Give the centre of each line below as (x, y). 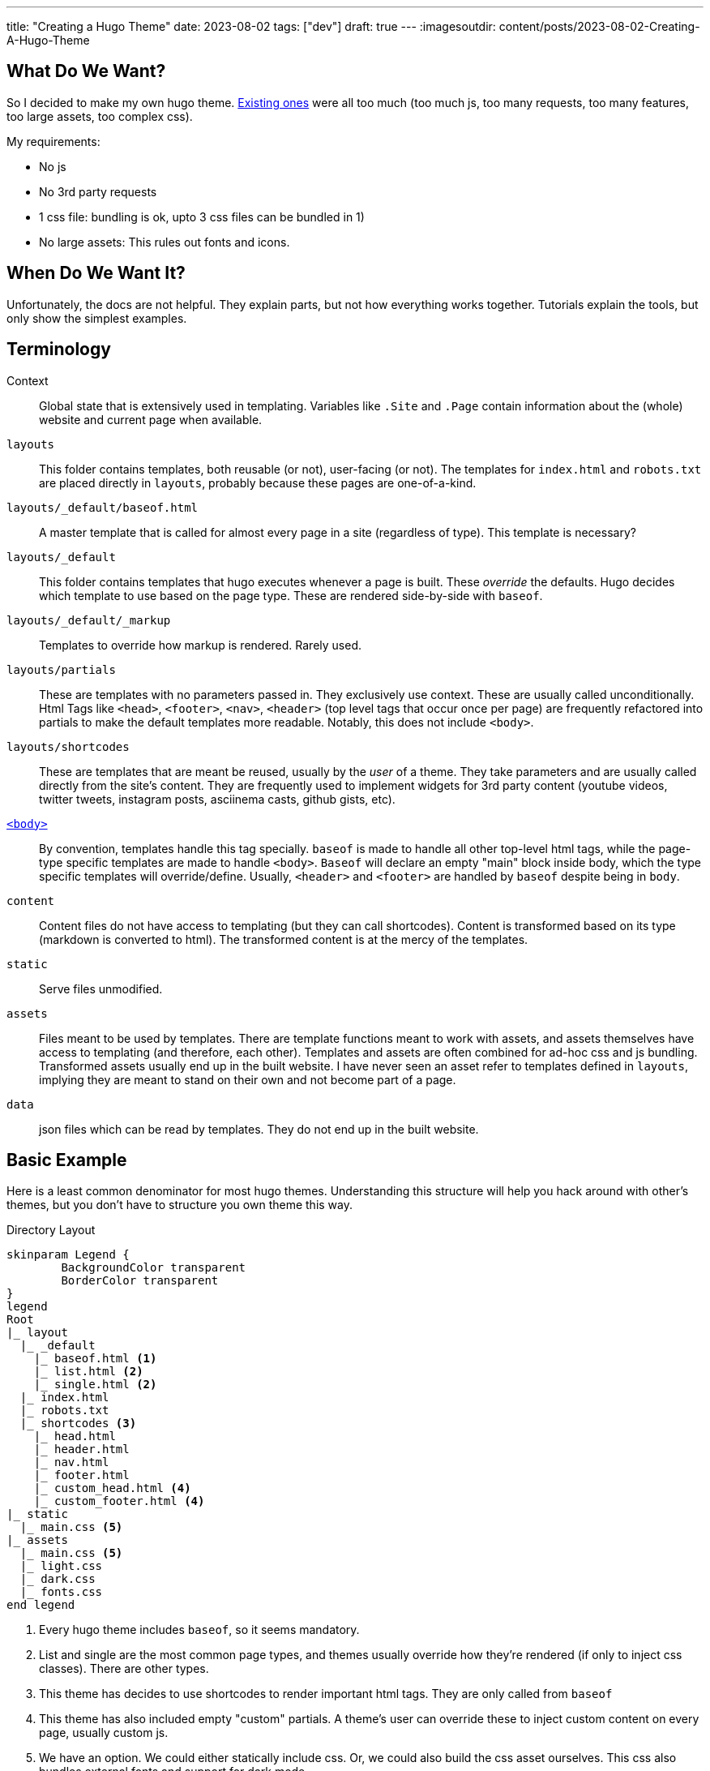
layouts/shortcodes (68, 746)
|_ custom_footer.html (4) (119, 1501)
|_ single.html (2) (95, 1385)
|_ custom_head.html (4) (112, 1488)
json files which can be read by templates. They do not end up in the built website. (259, 1129)
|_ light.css (61, 1566)
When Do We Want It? (96, 273)
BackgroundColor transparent (154, 1268)
